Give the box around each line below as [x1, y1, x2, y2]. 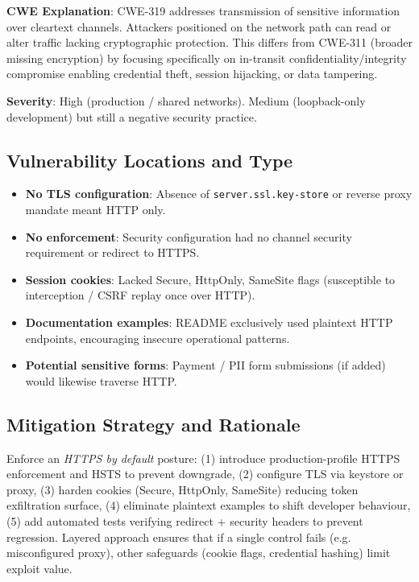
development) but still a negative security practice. [6, 108, 257, 125]
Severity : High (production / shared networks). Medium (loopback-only [6, 92, 366, 109]
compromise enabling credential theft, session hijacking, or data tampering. [6, 65, 378, 82]
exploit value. [6, 559, 73, 576]
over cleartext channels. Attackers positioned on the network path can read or [6, 18, 392, 35]
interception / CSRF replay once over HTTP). [25, 287, 255, 303]
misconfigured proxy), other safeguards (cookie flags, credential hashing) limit [6, 544, 391, 561]
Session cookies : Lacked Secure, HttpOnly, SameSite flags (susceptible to [25, 270, 396, 287]
